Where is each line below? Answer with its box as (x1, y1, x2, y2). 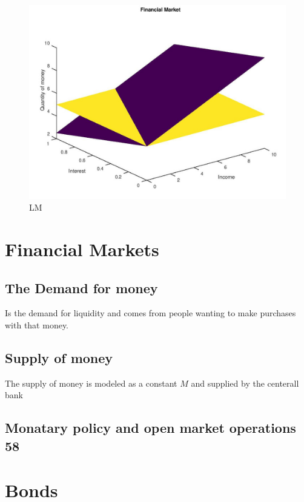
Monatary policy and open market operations (5, 418, 296, 437)
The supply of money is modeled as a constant (5, 376, 177, 389)
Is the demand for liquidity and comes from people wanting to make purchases (5, 307, 296, 319)
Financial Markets (5, 237, 159, 262)
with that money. (5, 319, 69, 331)
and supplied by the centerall (191, 376, 299, 389)
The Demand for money (5, 278, 158, 297)
